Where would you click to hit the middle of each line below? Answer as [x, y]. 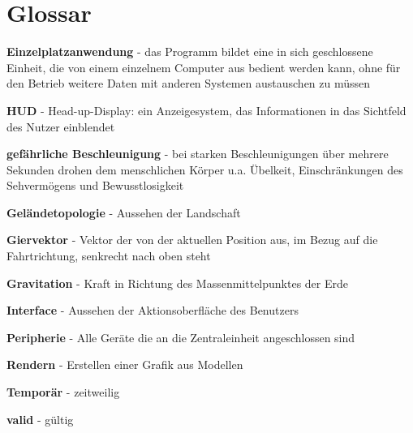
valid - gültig [40, 419]
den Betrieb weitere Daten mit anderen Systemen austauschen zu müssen [189, 83]
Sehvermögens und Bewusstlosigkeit [95, 185]
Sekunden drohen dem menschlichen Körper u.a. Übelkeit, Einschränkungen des [205, 169]
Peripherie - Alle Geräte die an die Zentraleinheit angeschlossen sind [181, 337]
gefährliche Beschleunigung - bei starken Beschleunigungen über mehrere [198, 154]
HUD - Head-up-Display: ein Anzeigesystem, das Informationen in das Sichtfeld [206, 110]
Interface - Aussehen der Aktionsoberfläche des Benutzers [153, 310]
